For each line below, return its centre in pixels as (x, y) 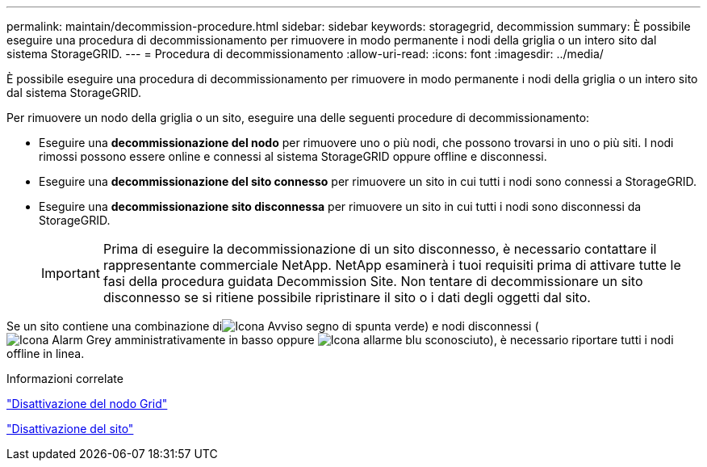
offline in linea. (46, 353)
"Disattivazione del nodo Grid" (87, 404)
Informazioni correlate (65, 379)
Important (71, 273)
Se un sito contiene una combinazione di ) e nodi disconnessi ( (273, 326)
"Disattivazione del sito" (70, 429)
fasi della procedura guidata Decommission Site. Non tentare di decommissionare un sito (373, 281)
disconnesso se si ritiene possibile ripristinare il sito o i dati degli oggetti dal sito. (347, 297)
